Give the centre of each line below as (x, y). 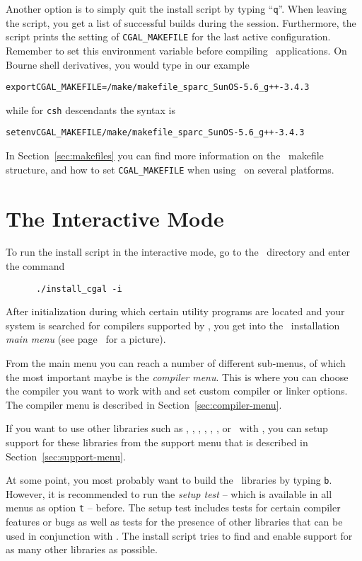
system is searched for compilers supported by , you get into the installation (173, 325)
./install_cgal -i (79, 289)
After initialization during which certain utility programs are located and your (175, 311)
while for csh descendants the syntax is (90, 109)
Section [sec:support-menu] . (66, 456)
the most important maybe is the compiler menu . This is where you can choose (177, 376)
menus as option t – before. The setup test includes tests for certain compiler (173, 508)
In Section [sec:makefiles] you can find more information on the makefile (165, 155)
